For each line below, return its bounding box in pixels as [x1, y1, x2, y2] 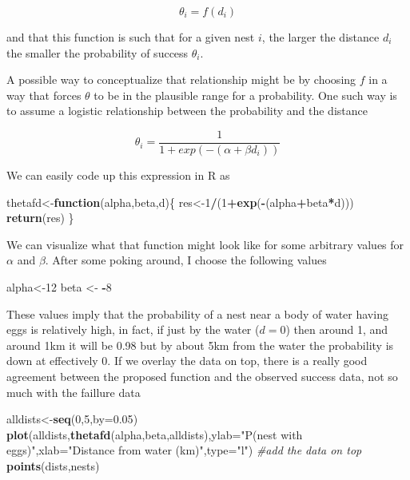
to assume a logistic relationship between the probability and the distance [6, 102, 368, 119]
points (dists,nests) [6, 457, 100, 474]
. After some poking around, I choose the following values [45, 252, 327, 268]
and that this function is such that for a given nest [6, 29, 255, 45]
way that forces [6, 86, 82, 103]
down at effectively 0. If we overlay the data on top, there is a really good [6, 352, 368, 369]
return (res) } [6, 209, 74, 226]
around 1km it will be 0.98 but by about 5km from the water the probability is [6, 336, 394, 353]
